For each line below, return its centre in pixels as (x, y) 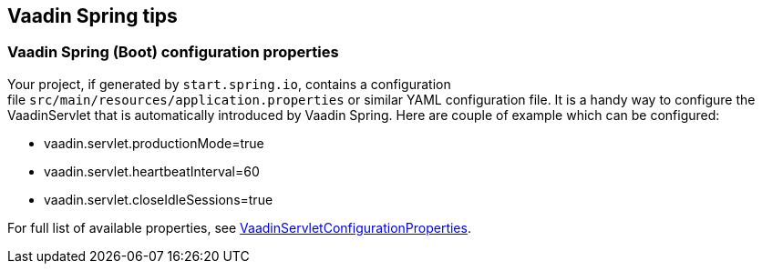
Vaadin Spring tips (93, 16)
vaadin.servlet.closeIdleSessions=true (159, 199)
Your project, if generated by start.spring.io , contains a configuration (229, 84)
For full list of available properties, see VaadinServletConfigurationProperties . (239, 227)
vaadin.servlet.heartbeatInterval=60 (152, 171)
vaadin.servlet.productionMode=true (154, 143)
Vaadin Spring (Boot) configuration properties (173, 52)
